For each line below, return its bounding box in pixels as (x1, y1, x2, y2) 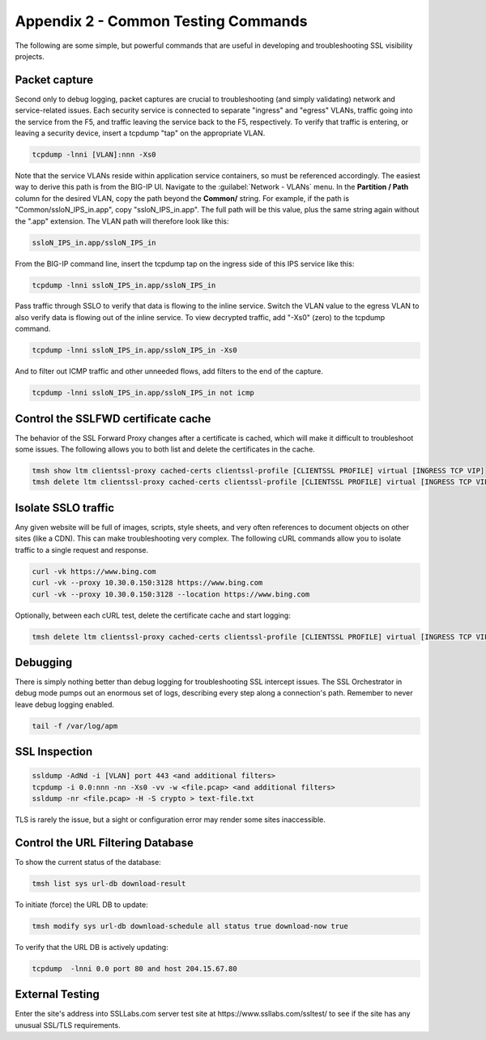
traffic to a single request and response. (15, 545, 149, 554)
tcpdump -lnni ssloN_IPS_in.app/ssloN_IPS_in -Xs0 (32, 345, 238, 355)
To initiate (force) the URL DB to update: (15, 900, 149, 909)
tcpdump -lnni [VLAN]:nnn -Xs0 (32, 150, 157, 159)
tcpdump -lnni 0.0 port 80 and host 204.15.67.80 (32, 964, 238, 973)
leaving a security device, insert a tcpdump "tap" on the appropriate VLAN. (15, 128, 266, 138)
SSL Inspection (15, 745, 93, 759)
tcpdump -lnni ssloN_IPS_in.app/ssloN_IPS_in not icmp (32, 388, 254, 397)
